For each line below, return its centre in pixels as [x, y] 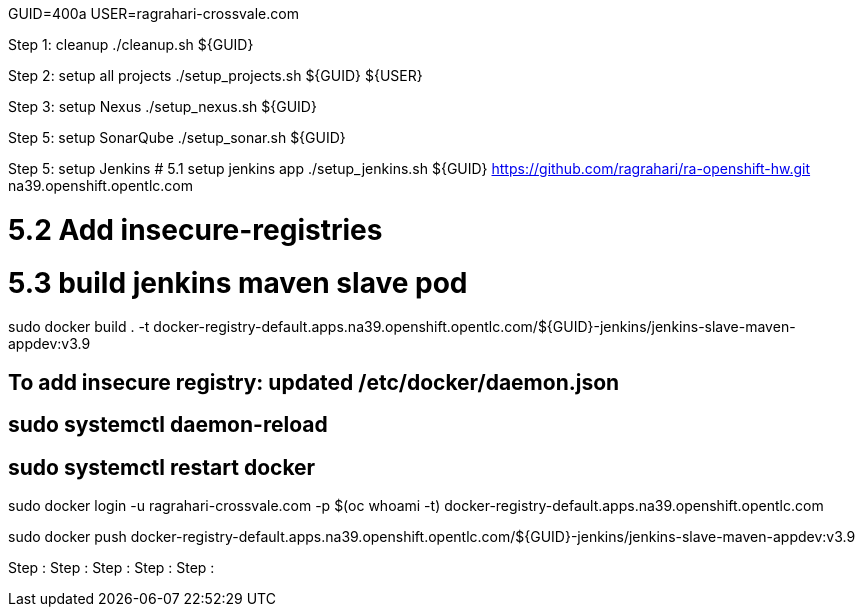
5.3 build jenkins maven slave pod [238, 282]
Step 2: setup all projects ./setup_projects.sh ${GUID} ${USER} [215, 75]
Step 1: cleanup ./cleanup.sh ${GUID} [131, 44]
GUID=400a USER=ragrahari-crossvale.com [153, 13]
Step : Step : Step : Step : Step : [111, 567]
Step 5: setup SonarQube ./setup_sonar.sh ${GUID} [177, 137]
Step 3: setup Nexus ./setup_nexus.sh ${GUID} [162, 106]
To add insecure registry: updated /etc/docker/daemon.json [314, 382]
